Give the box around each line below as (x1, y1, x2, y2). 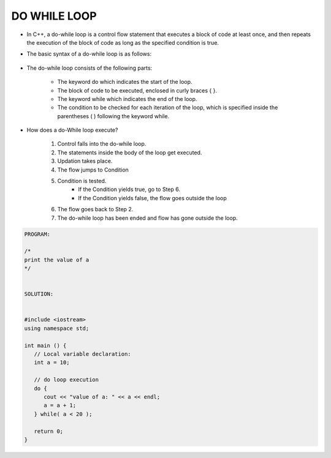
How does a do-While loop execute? (26, 126, 118, 134)
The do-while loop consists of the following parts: (26, 64, 153, 72)
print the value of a (24, 256, 89, 263)
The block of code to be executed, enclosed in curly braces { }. (57, 86, 218, 94)
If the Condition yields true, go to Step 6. (78, 186, 181, 193)
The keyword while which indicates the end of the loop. (57, 95, 197, 102)
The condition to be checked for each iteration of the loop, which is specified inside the (57, 104, 278, 111)
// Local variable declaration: (34, 351, 131, 358)
